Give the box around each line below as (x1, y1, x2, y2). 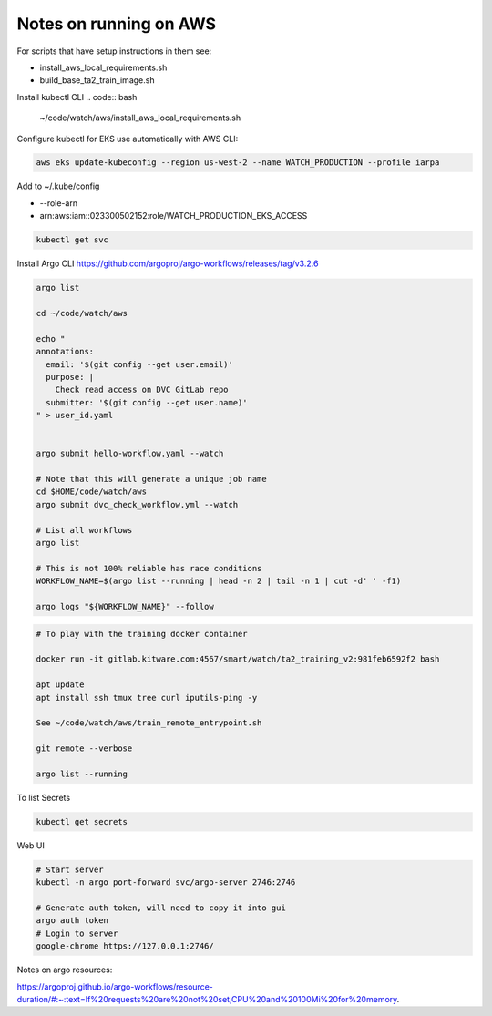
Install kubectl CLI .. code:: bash (16, 91, 138, 102)
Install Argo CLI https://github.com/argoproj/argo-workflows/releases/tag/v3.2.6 (16, 258, 319, 269)
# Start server (36, 864, 104, 875)
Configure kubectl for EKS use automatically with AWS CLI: (16, 133, 239, 144)
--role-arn (39, 197, 77, 209)
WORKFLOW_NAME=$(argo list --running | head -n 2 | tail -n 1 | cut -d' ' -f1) (36, 576, 402, 587)
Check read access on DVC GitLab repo (55, 385, 229, 395)
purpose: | (46, 372, 95, 382)
